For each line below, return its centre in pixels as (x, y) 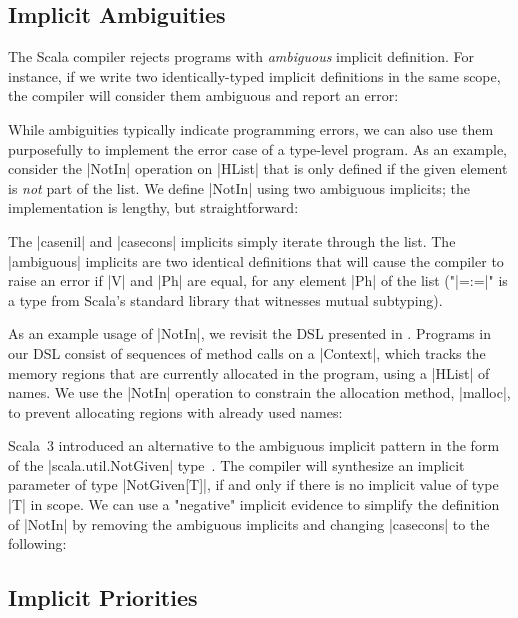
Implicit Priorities (103, 597)
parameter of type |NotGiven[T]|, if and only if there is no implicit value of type (253, 484)
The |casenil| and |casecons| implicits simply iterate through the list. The (232, 240)
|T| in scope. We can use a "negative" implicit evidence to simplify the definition (254, 504)
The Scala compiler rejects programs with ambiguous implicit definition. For (241, 56)
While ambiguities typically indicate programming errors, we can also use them (251, 128)
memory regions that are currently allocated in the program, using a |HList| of (249, 372)
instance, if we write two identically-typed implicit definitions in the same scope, (254, 75)
